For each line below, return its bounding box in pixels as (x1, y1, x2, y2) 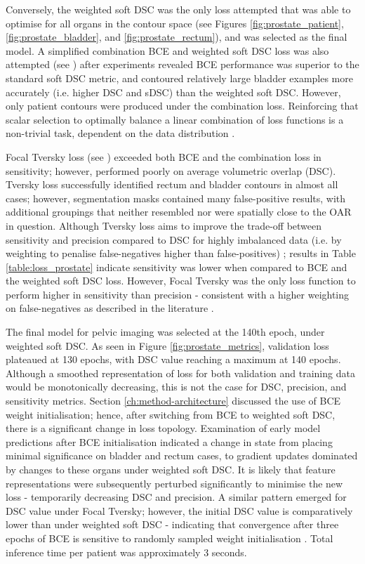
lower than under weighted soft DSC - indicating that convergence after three (6, 517, 339, 532)
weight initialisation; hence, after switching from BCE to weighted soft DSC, (6, 407, 336, 421)
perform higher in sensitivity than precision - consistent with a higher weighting (6, 287, 350, 301)
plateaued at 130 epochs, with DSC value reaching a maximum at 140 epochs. (6, 352, 341, 367)
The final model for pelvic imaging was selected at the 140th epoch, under (6, 324, 325, 339)
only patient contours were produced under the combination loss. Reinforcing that (6, 98, 359, 113)
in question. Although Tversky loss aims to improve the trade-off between (6, 218, 322, 232)
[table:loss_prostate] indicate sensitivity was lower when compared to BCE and (6, 259, 347, 274)
